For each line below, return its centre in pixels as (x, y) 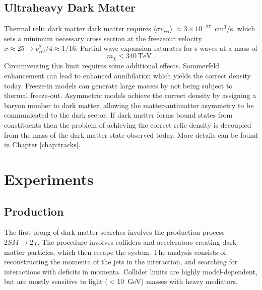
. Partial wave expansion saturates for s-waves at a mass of (167, 48)
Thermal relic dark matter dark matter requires (78, 28)
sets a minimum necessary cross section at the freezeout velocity (103, 38)
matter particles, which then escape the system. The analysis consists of (115, 252)
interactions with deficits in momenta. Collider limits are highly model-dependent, (131, 271)
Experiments (49, 179)
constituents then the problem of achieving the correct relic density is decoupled (128, 125)
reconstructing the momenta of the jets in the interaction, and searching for (121, 262)
